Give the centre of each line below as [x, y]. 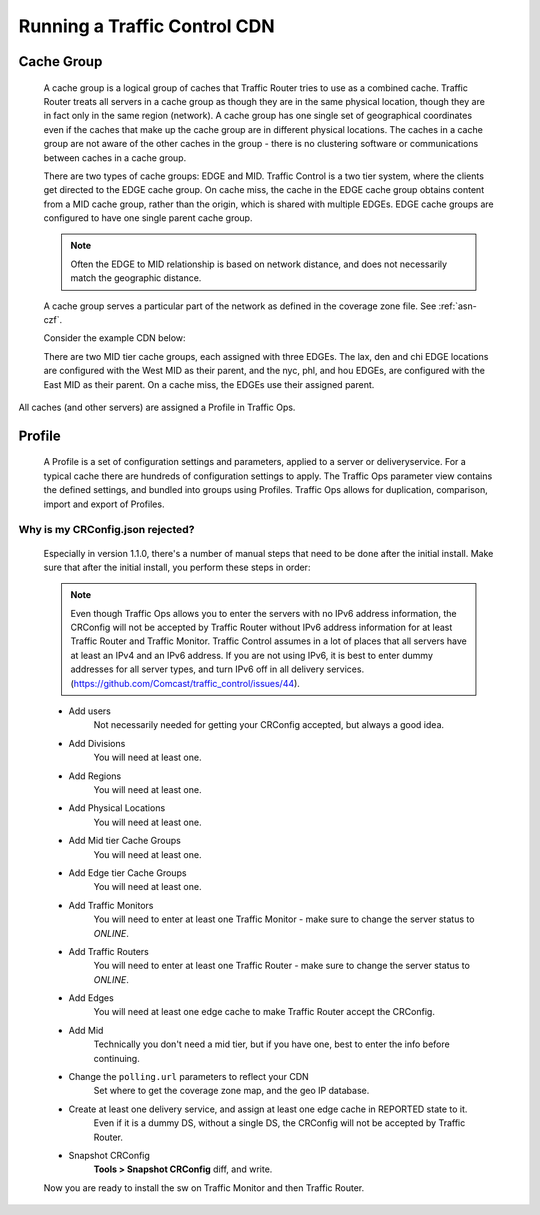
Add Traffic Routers [109, 951]
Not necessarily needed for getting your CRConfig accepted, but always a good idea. [269, 725]
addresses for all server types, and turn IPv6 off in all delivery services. [217, 669]
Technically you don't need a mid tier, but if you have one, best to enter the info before [271, 1044]
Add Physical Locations [117, 808]
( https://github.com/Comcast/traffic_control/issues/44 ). [185, 683]
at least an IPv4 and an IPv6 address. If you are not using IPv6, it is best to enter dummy [252, 655]
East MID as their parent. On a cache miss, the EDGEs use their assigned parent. [209, 384]
